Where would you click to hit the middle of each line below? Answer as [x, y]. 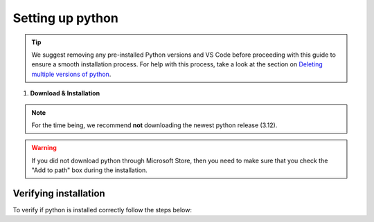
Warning [44, 148]
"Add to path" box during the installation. [90, 170]
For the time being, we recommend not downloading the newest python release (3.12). [154, 125]
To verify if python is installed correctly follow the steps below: [102, 210]
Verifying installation [59, 193]
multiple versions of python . [71, 74]
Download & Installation [65, 93]
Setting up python [66, 18]
